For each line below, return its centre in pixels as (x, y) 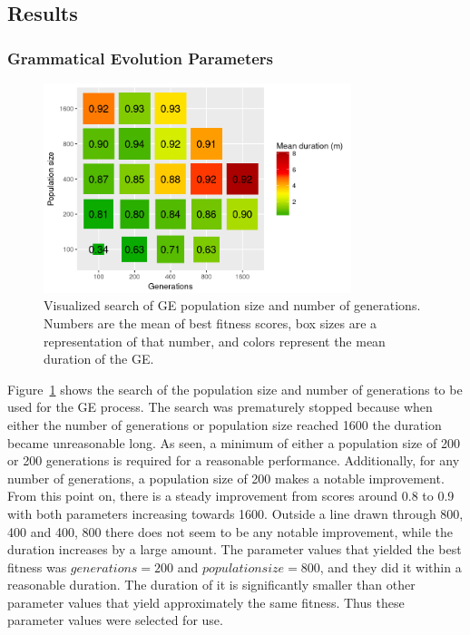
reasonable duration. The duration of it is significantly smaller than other (211, 585)
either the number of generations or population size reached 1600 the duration (225, 424)
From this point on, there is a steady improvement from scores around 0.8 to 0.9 (231, 496)
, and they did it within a (391, 567)
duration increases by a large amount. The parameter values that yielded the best (235, 549)
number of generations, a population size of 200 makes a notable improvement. (226, 478)
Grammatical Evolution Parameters (140, 58)
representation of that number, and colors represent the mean (215, 341)
